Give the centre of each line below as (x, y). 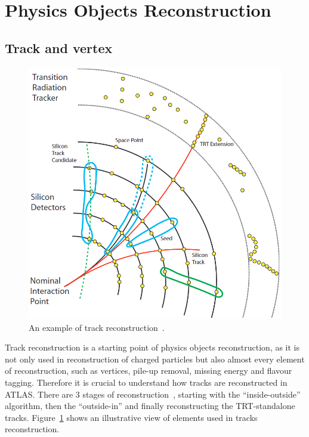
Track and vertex (59, 47)
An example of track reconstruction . (97, 327)
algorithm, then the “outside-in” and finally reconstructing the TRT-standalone (150, 406)
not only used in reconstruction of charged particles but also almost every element (155, 359)
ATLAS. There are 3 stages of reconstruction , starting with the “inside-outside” (153, 394)
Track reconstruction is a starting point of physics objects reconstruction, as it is (152, 347)
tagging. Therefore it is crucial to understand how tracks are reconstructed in (146, 382)
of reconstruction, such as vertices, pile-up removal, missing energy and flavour (149, 371)
